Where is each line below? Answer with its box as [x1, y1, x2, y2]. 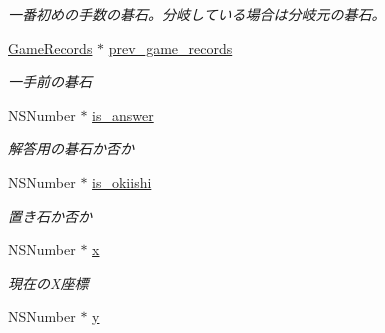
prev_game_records [108, 37, 233, 58]
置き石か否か [8, 205, 92, 226]
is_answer [92, 104, 154, 125]
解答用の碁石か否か [8, 138, 134, 159]
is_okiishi [92, 171, 152, 192]
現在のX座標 [8, 272, 89, 293]
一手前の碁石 [8, 71, 92, 92]
